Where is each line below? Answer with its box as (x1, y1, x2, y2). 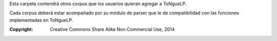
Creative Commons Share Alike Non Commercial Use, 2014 (50, 26, 175, 32)
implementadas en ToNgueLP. (9, 17, 73, 23)
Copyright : (9, 26, 33, 32)
